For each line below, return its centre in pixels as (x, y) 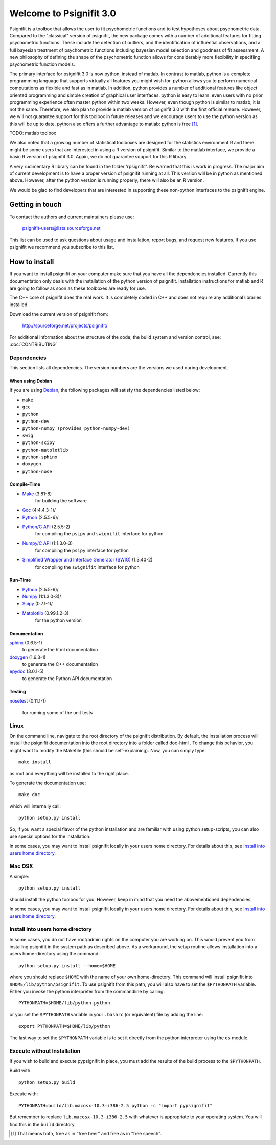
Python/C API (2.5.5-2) (46, 527)
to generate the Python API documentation (67, 678)
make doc (29, 795)
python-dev (36, 421)
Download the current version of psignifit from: (59, 314)
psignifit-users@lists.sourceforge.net (61, 228)
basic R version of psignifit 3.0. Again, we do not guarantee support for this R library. (98, 157)
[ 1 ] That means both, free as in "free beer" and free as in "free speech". (86, 1134)
